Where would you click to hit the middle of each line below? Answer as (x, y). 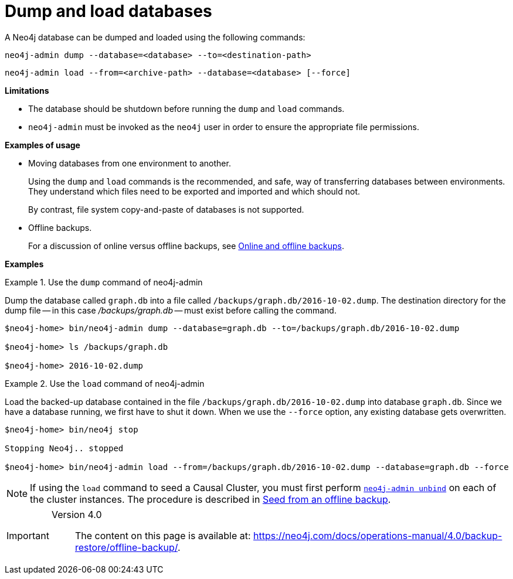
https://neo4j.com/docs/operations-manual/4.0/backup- (378, 535)
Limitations (27, 90)
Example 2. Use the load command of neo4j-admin (105, 383)
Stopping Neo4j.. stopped (64, 448)
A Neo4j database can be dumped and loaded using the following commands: (155, 37)
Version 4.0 (77, 514)
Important (28, 535)
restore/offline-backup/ (126, 547)
